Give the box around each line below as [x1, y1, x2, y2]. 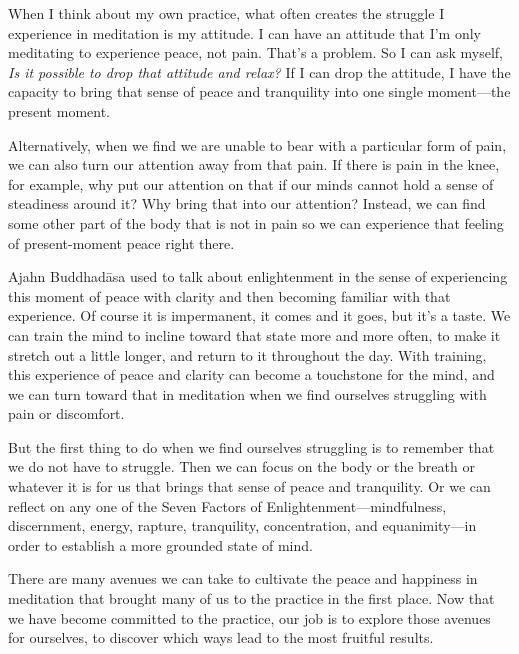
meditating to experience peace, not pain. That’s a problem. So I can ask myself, [8, 42, 503, 63]
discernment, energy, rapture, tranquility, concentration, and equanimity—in [8, 515, 477, 536]
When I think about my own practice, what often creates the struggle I [8, 3, 445, 23]
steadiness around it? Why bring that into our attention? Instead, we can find [8, 193, 486, 214]
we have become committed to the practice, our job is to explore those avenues [8, 607, 491, 628]
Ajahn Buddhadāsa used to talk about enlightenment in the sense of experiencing [8, 266, 508, 287]
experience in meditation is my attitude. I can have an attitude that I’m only [8, 22, 482, 43]
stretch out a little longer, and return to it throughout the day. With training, [8, 344, 487, 365]
